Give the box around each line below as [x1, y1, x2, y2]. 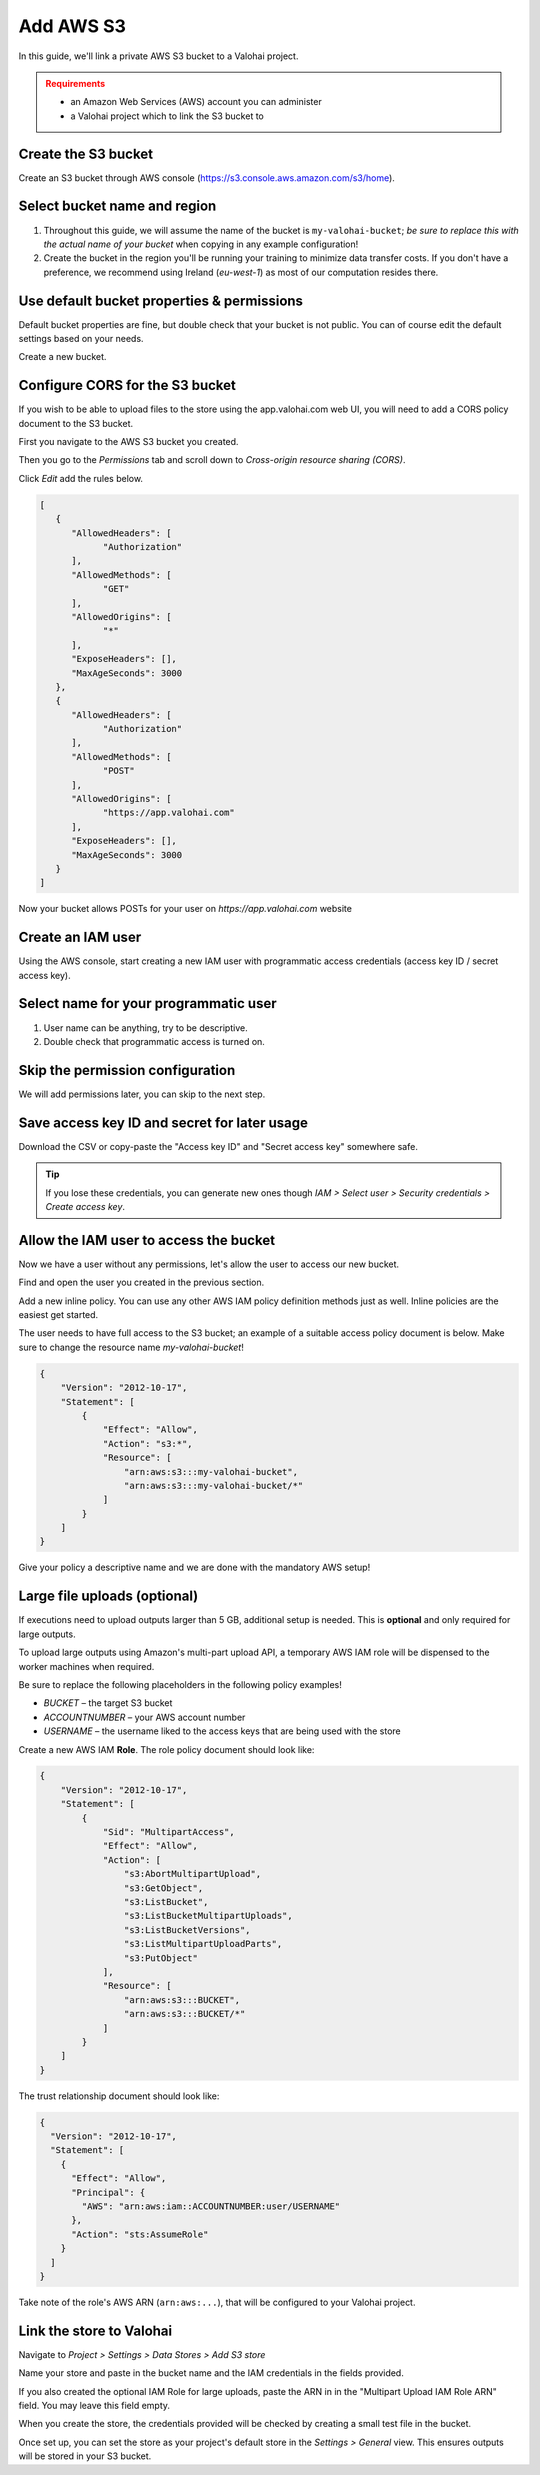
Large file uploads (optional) [18, 1588, 199, 1605]
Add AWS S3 [18, 15, 127, 37]
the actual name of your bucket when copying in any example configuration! [43, 238, 359, 250]
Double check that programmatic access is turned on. [43, 1035, 265, 1047]
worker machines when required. [18, 1660, 155, 1672]
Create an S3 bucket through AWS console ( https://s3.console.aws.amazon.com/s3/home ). [18, 171, 395, 184]
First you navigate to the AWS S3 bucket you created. [18, 436, 239, 448]
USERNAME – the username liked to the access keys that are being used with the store [43, 1725, 402, 1737]
